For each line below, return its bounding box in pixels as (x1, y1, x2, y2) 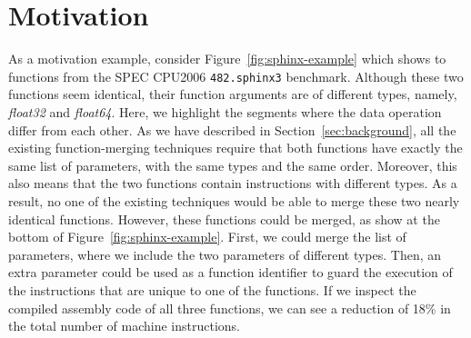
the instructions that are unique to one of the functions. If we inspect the (8, 280, 416, 299)
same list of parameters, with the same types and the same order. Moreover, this (8, 155, 457, 174)
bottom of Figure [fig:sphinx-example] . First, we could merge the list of (8, 227, 406, 246)
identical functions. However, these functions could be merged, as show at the (8, 209, 440, 228)
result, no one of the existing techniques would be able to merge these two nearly (8, 191, 460, 210)
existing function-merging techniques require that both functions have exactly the (8, 138, 463, 157)
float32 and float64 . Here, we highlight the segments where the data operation (8, 102, 442, 121)
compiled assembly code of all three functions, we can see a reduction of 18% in (8, 298, 451, 317)
